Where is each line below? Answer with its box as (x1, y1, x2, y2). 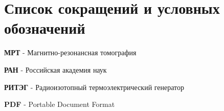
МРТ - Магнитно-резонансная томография (4, 47, 137, 58)
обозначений (4, 17, 85, 38)
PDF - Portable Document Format (4, 99, 115, 109)
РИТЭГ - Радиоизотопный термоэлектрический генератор (4, 81, 185, 92)
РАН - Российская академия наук (4, 64, 107, 75)
